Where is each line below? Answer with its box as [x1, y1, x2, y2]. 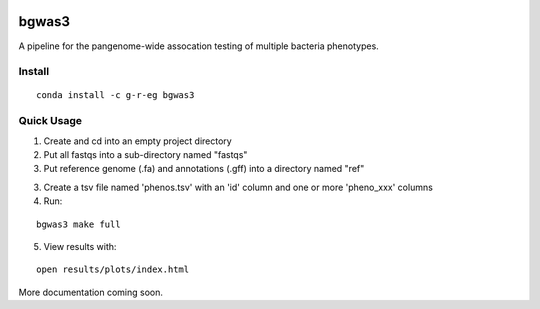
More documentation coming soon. [18, 286, 164, 298]
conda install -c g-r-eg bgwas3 [36, 90, 195, 101]
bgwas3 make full [36, 218, 121, 230]
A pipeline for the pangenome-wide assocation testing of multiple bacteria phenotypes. [18, 40, 379, 52]
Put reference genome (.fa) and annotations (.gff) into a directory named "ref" [43, 163, 365, 175]
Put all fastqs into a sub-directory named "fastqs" [43, 149, 248, 160]
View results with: [43, 240, 117, 252]
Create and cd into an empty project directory [43, 135, 232, 147]
